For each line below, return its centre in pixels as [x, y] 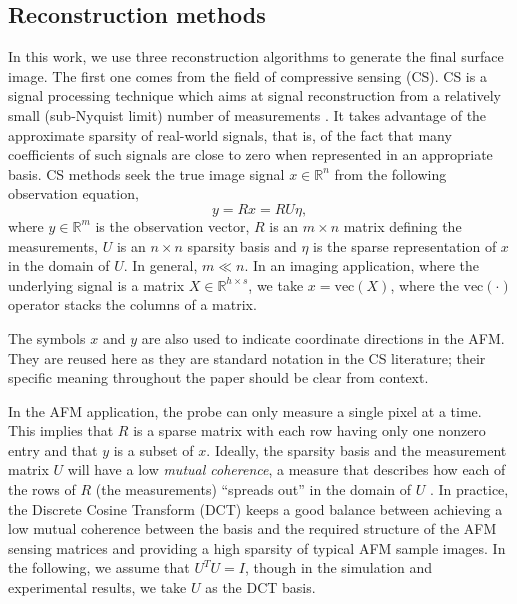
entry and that [53, 449]
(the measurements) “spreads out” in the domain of [253, 489]
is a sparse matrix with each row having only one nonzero [309, 430]
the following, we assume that [99, 567]
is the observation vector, [172, 225]
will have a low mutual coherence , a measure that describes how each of [286, 469]
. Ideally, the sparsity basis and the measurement [356, 449]
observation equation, [73, 193]
